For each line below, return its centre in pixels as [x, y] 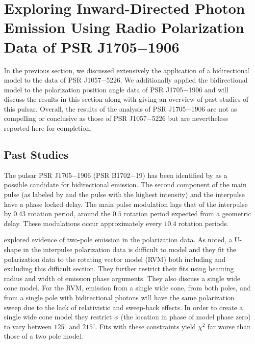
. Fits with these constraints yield [145, 326]
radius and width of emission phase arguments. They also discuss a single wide [122, 278]
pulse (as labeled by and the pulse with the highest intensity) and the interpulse [124, 194]
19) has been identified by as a [181, 175]
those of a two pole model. [44, 336]
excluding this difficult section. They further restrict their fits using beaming [119, 269]
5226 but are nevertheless [190, 118]
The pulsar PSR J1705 [38, 175]
